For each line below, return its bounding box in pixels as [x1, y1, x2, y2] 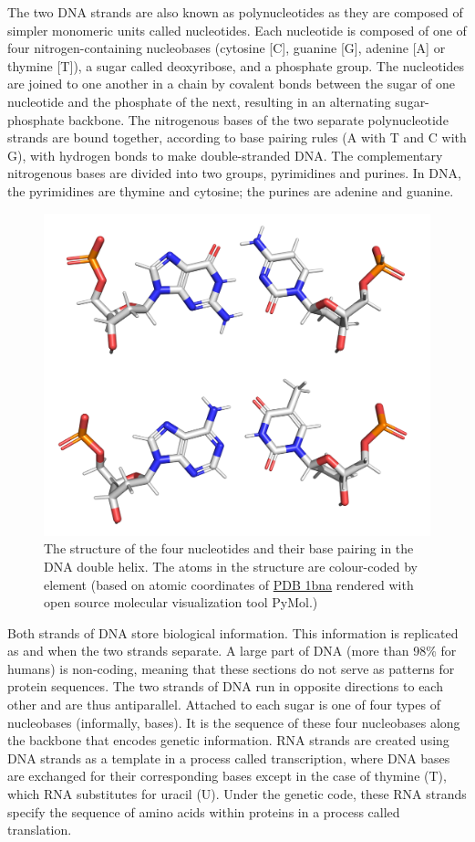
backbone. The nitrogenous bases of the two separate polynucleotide [67, 110, 449, 129]
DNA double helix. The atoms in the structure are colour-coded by [44, 556, 418, 575]
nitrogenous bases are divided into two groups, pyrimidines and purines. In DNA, [7, 163, 461, 183]
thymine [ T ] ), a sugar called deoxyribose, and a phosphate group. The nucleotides [7, 56, 464, 75]
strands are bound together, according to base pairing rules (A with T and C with [7, 128, 467, 147]
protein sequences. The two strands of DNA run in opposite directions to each [7, 677, 443, 696]
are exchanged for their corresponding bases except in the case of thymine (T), [7, 766, 447, 785]
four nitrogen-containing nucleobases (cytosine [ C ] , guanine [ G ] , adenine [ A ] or [7, 38, 446, 58]
